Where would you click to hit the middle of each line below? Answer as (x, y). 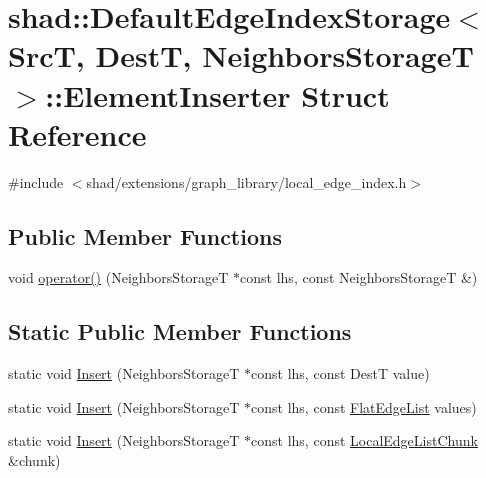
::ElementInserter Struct (217, 94)
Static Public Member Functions (180, 331)
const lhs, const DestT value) (340, 373)
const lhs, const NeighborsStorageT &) (359, 277)
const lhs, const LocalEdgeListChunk (364, 440)
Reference (77, 133)
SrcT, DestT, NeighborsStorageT (241, 55)
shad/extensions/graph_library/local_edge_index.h (246, 181)
